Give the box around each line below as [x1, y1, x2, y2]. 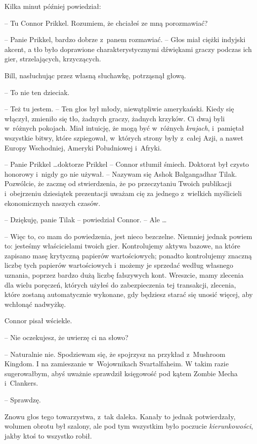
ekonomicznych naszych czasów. [4, 197, 100, 208]
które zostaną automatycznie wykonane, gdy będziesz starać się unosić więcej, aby [4, 289, 253, 299]
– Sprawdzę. [4, 395, 41, 404]
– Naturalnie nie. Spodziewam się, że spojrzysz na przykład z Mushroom [4, 348, 225, 359]
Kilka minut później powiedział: [4, 1, 101, 11]
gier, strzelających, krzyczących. [4, 53, 101, 64]
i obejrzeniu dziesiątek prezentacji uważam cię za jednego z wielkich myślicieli [4, 188, 242, 198]
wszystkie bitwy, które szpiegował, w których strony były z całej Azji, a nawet [4, 132, 244, 143]
